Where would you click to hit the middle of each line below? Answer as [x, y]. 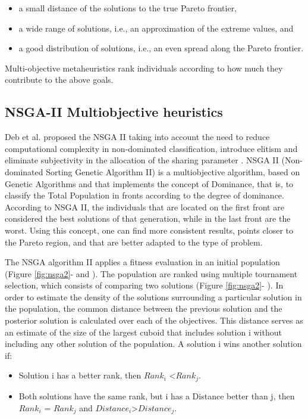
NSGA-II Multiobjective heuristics [114, 112]
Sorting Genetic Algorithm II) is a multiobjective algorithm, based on [173, 171]
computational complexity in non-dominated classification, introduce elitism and [151, 148]
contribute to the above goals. [59, 80]
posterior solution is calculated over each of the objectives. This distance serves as [154, 320]
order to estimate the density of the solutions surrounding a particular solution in [153, 297]
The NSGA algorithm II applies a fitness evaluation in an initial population [142, 262]
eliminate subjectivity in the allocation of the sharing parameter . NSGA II [142, 160]
